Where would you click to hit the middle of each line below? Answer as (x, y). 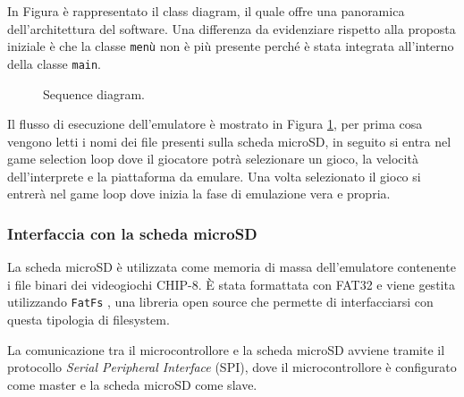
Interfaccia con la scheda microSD (132, 233)
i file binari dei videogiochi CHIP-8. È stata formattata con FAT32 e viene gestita (231, 284)
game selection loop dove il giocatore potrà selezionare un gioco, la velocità (213, 159)
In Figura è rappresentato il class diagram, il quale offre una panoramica (206, 11)
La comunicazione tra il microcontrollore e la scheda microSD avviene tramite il (226, 349)
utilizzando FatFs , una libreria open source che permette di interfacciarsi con (220, 302)
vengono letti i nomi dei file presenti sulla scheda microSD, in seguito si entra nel (229, 141)
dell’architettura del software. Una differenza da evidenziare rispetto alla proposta (232, 28)
